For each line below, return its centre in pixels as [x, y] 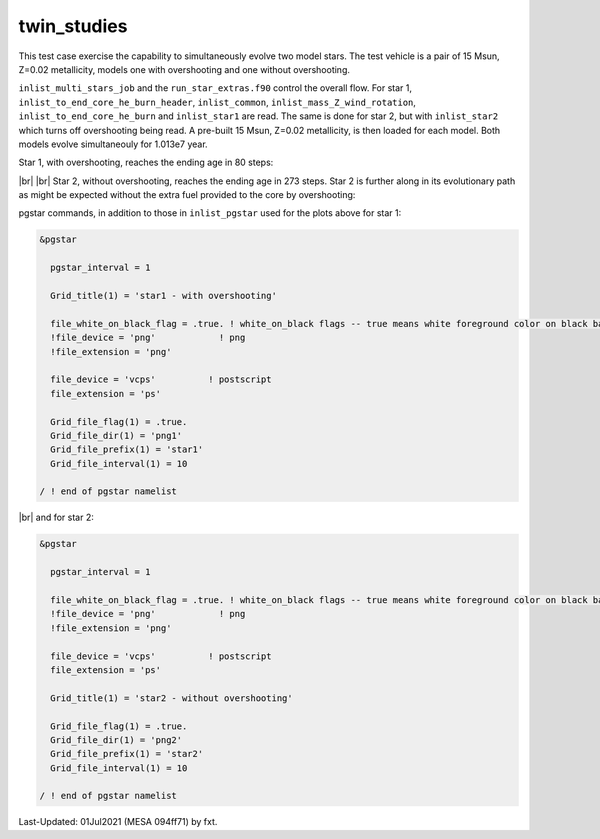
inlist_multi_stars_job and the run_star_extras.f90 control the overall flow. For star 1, [215, 88]
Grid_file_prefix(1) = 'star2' [127, 754]
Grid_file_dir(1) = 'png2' [116, 739]
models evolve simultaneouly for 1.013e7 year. [113, 144]
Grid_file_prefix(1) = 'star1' [127, 449]
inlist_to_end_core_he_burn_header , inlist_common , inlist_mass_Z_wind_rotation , [217, 102]
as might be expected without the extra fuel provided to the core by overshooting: [187, 195]
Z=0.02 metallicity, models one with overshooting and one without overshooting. [184, 69]
